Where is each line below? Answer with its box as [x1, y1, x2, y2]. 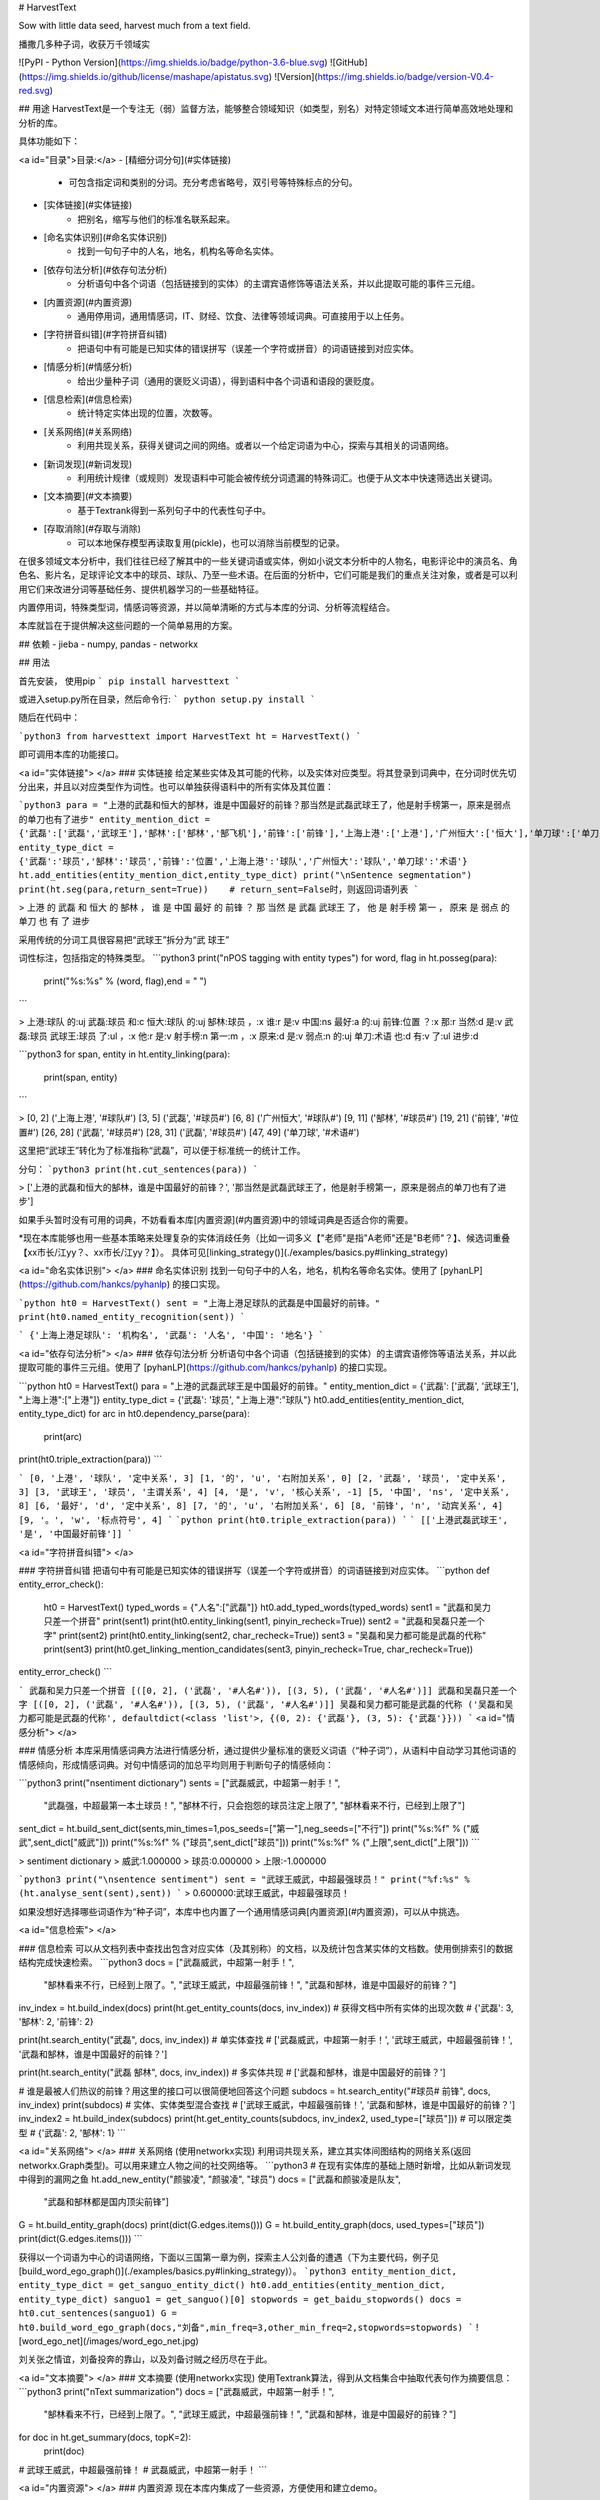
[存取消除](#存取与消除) [43, 523, 142, 535]
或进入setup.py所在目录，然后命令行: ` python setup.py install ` [18, 693, 316, 705]
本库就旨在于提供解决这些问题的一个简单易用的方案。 [18, 620, 238, 632]
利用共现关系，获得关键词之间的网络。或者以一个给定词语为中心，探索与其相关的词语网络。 [77, 440, 454, 452]
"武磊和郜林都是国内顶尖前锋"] [43, 2196, 170, 2208]
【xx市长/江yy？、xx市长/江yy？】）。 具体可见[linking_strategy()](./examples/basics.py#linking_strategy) [18, 1246, 449, 1258]
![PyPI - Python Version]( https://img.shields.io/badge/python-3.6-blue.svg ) [18, 56, 329, 69]
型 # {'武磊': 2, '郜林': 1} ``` [18, 2126, 127, 2139]
